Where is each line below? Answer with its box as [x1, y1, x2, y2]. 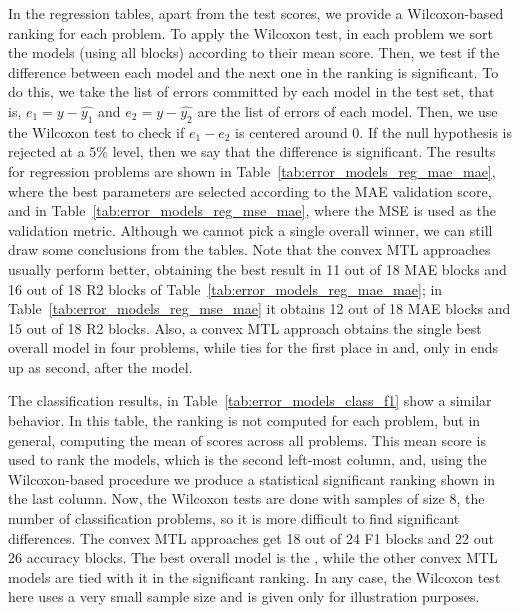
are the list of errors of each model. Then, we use [197, 100, 498, 121]
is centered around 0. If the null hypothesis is [235, 121, 513, 142]
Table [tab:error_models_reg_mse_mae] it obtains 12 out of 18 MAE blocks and [8, 298, 511, 319]
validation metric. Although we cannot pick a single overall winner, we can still [8, 219, 493, 240]
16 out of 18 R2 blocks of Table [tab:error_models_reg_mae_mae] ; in [8, 278, 443, 299]
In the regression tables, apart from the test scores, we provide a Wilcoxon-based [8, 3, 504, 23]
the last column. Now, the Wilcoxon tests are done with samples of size [8, 488, 445, 509]
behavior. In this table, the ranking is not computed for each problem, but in [8, 410, 481, 431]
